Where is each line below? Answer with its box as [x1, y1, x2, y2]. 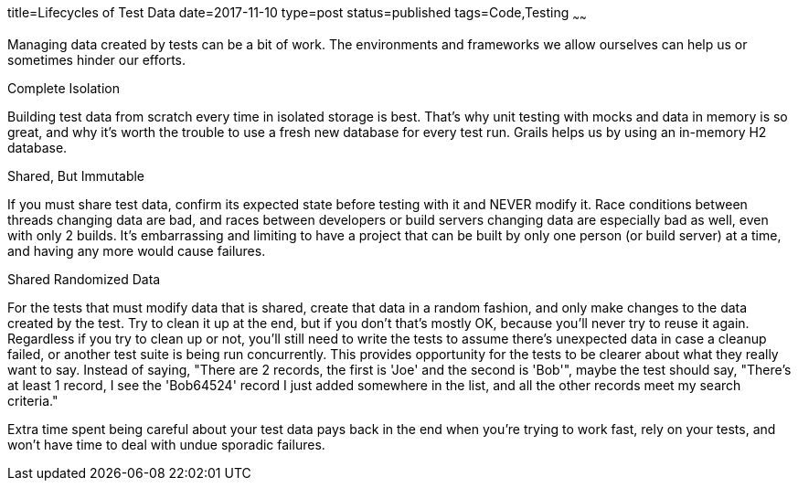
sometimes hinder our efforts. [7, 51, 186, 68]
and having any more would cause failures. [7, 242, 266, 259]
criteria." [7, 392, 59, 408]
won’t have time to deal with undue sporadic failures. [7, 436, 325, 452]
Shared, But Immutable [7, 167, 145, 184]
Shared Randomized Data [7, 271, 161, 287]
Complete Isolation [7, 80, 120, 96]
